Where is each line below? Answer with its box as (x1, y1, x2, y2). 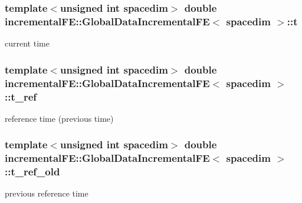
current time (5, 37, 50, 49)
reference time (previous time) (5, 112, 114, 124)
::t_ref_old (5, 164, 60, 179)
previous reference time (5, 187, 88, 199)
